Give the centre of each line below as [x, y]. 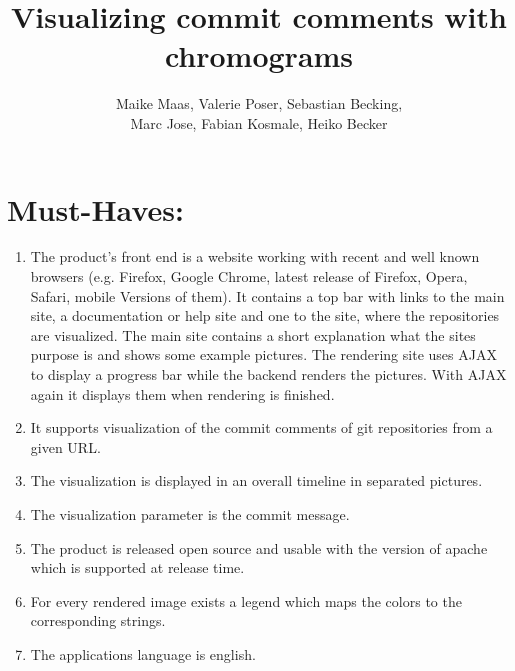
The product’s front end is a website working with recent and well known [255, 256]
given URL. [65, 446]
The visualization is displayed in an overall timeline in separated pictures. [256, 480]
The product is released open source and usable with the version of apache [259, 547]
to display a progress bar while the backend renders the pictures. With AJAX [268, 374]
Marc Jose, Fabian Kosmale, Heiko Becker [259, 122]
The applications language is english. [143, 653]
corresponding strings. [98, 620]
